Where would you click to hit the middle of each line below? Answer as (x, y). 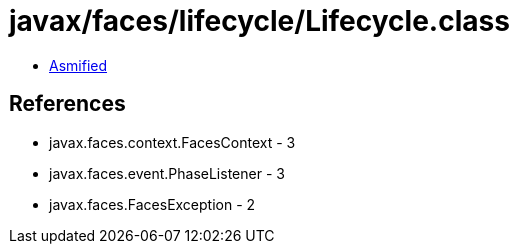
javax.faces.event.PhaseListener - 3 (167, 173)
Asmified (78, 65)
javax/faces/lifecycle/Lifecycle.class (259, 21)
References (67, 104)
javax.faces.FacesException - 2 (152, 204)
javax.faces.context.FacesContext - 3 (172, 142)
